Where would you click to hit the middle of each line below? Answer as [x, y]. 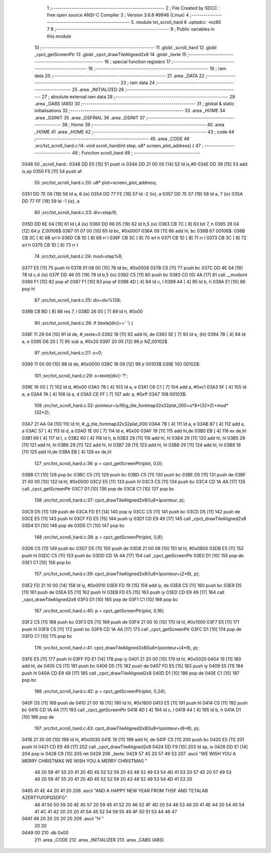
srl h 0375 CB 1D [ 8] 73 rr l [50, 245]
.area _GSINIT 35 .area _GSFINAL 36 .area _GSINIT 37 [90, 117]
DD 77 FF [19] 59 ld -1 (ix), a [51, 201]
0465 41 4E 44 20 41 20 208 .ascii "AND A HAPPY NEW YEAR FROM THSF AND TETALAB [115, 790]
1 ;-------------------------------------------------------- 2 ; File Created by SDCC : [133, 8]
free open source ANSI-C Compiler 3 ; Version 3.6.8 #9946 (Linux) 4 [118, 15]
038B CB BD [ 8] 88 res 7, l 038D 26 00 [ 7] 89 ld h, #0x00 [82, 311]
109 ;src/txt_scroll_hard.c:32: [64, 405]
